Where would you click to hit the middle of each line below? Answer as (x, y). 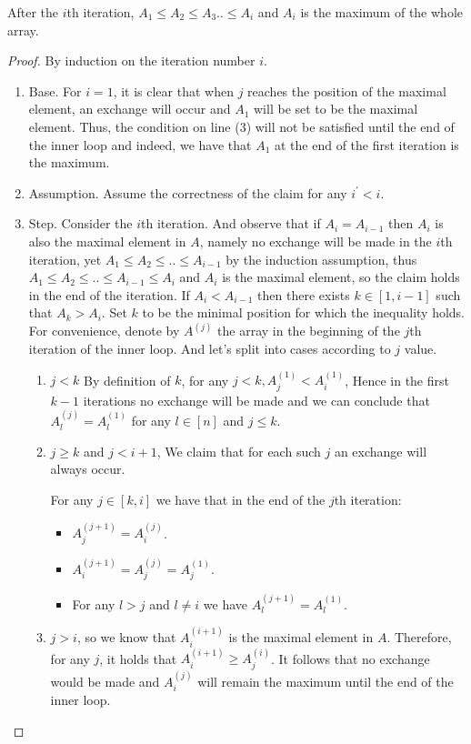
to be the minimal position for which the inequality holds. (303, 312)
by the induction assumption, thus (321, 259)
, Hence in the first (397, 380)
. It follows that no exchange (351, 658)
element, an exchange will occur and (130, 109)
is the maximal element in (301, 637)
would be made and (105, 681)
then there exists (304, 294)
